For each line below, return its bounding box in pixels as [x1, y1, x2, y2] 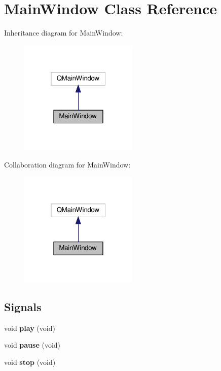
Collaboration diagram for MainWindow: [4, 159, 131, 170]
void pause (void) [4, 340, 61, 350]
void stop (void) [4, 357, 56, 367]
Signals [4, 299, 42, 315]
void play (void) [4, 322, 55, 333]
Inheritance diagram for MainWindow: [4, 27, 123, 38]
